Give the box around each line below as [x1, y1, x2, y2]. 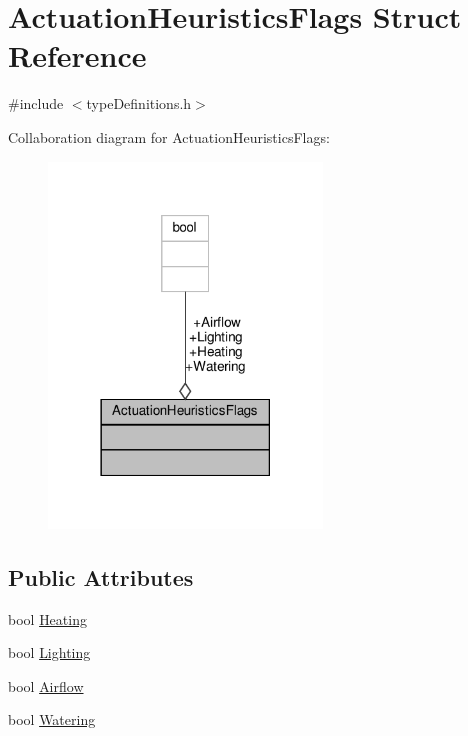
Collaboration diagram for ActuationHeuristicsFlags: [8, 126, 330, 147]
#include [8, 93, 64, 114]
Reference [8, 35, 147, 76]
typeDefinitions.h [86, 93, 192, 114]
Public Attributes [8, 561, 194, 592]
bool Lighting [8, 642, 91, 663]
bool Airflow [8, 675, 84, 696]
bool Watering [8, 709, 96, 730]
